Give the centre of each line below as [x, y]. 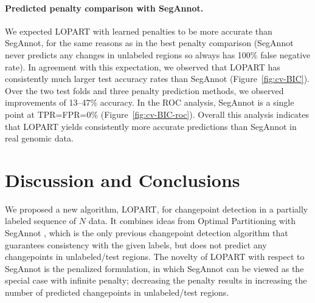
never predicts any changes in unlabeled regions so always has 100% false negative [158, 54]
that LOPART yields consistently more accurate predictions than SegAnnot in [151, 126]
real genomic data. [39, 138]
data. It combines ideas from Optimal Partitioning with [192, 221]
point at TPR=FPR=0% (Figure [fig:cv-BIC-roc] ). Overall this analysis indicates [157, 114]
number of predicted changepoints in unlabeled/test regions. [117, 292]
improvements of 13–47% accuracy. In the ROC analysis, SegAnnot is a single [150, 102]
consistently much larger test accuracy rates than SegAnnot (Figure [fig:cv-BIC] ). [157, 79]
